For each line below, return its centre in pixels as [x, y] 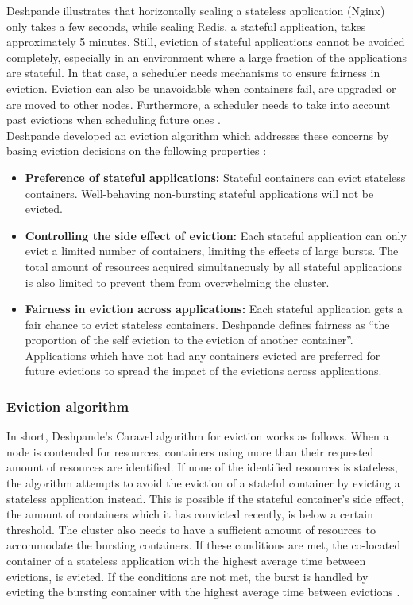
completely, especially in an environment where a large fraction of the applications [206, 57]
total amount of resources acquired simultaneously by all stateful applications [214, 266]
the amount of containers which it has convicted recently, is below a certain [190, 514]
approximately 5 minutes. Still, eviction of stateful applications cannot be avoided [206, 42]
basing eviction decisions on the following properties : [137, 151]
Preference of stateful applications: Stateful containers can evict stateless [215, 177]
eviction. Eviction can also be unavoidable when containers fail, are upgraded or [201, 88]
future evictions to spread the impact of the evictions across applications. [203, 371]
